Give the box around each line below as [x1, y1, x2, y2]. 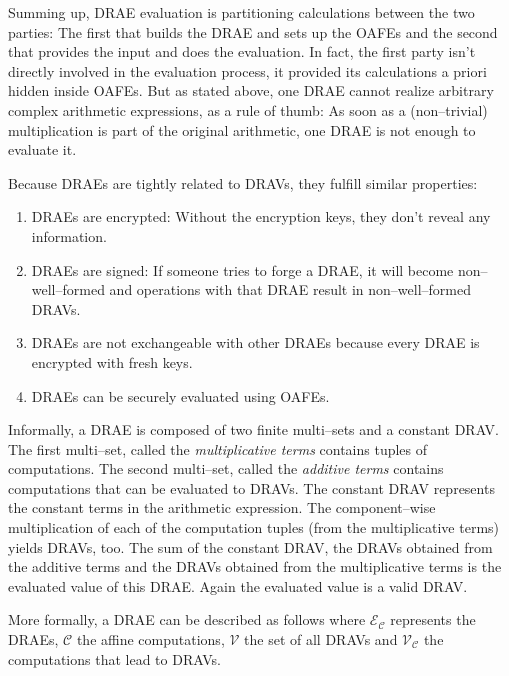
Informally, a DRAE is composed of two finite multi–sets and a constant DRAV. [8, 419, 499, 440]
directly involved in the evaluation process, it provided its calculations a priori [8, 60, 487, 81]
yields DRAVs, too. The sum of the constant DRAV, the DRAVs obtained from [8, 536, 493, 557]
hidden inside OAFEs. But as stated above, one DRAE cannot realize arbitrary [8, 80, 494, 101]
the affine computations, [76, 629, 225, 650]
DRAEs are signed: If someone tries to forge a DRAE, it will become [31, 259, 454, 280]
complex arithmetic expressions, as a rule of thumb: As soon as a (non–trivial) [8, 99, 488, 120]
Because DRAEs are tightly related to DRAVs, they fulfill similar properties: [8, 172, 478, 193]
